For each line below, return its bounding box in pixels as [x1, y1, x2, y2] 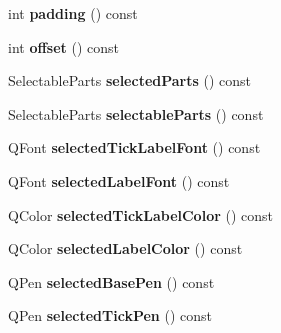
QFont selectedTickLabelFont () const [8, 137, 261, 158]
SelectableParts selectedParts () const [8, 70, 252, 91]
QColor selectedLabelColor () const [8, 238, 243, 259]
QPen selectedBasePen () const [8, 271, 215, 292]
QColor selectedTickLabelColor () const [8, 204, 274, 225]
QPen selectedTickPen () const [8, 305, 212, 326]
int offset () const [8, 36, 120, 57]
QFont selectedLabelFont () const [8, 170, 230, 191]
